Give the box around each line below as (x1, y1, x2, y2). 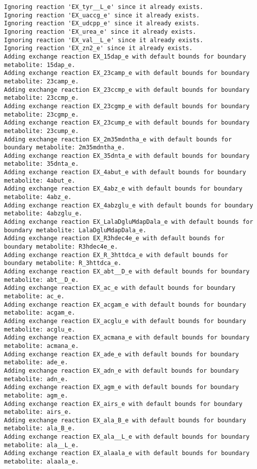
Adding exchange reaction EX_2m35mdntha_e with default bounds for (4, 135, 232, 143)
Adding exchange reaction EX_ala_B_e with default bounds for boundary (4, 416, 246, 424)
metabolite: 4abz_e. (4, 194, 72, 201)
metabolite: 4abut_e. (4, 177, 76, 184)
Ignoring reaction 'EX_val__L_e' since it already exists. (4, 36, 203, 44)
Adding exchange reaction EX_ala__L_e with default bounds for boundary (4, 433, 250, 441)
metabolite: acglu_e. (4, 326, 76, 333)
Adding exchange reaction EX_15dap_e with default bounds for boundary (4, 53, 246, 60)
